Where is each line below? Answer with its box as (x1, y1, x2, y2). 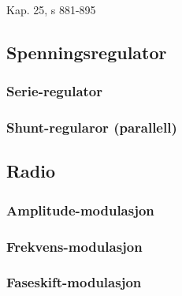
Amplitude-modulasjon (6, 200, 154, 219)
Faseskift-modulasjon (6, 272, 142, 292)
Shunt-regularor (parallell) (6, 118, 177, 137)
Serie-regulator (6, 81, 103, 101)
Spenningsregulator (6, 39, 167, 64)
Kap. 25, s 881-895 (6, 2, 96, 17)
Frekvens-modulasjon (6, 236, 143, 256)
